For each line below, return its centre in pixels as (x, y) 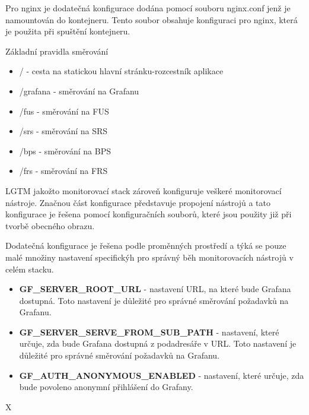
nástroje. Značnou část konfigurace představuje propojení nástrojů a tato (138, 202)
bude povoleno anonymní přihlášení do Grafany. (106, 387)
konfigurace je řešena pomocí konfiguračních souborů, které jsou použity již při (149, 214)
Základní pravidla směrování (57, 51)
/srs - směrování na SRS (63, 131)
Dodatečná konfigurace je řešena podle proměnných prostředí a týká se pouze (146, 245)
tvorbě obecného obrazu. (50, 225)
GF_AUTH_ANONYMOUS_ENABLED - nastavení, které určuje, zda (162, 375)
